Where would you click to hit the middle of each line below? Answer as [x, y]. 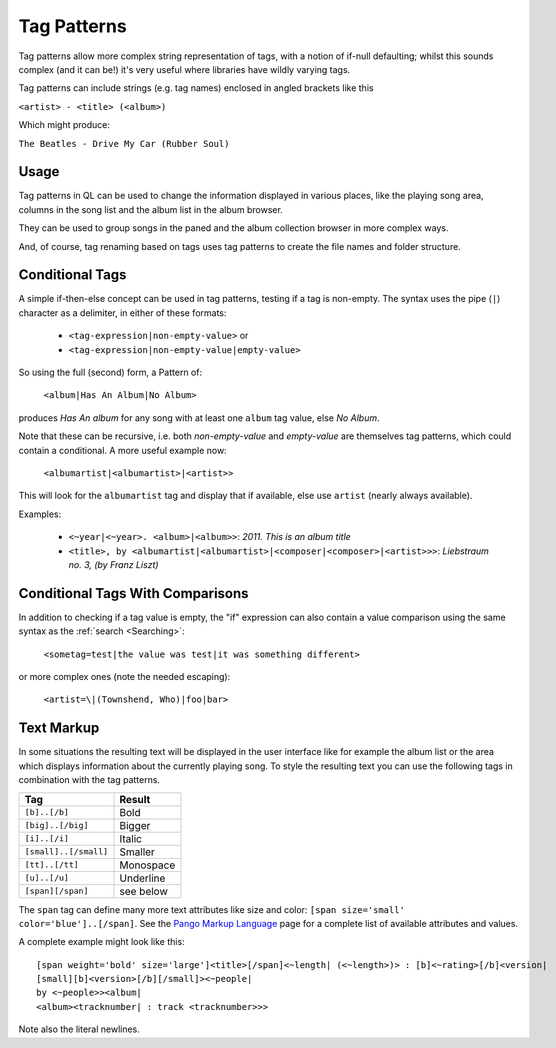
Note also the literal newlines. [79, 1029]
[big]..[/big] [56, 825]
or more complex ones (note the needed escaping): [124, 677]
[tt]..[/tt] [51, 865]
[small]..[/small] [66, 851]
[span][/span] [56, 891]
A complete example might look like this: [101, 942]
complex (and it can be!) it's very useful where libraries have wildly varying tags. [184, 69]
